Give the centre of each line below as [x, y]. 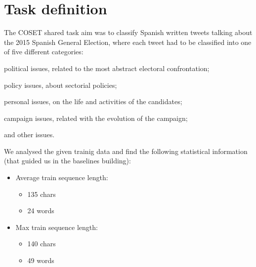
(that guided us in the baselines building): [67, 161]
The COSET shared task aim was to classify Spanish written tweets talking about [128, 32]
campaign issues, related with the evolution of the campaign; [96, 118]
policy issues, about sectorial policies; [61, 85]
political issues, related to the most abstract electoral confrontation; [107, 68]
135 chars [42, 194]
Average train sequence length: [62, 177]
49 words [41, 260]
